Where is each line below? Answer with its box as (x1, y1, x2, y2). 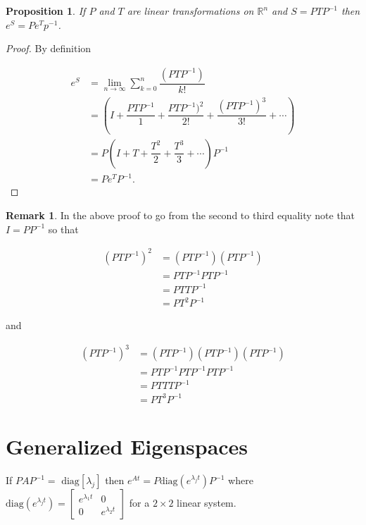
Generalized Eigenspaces (6, 432, 248, 461)
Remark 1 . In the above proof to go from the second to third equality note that (6, 207, 355, 222)
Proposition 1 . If (6, 4, 86, 18)
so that (48, 221, 79, 236)
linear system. (177, 495, 236, 510)
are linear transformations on (127, 4, 254, 18)
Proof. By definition (6, 41, 91, 56)
